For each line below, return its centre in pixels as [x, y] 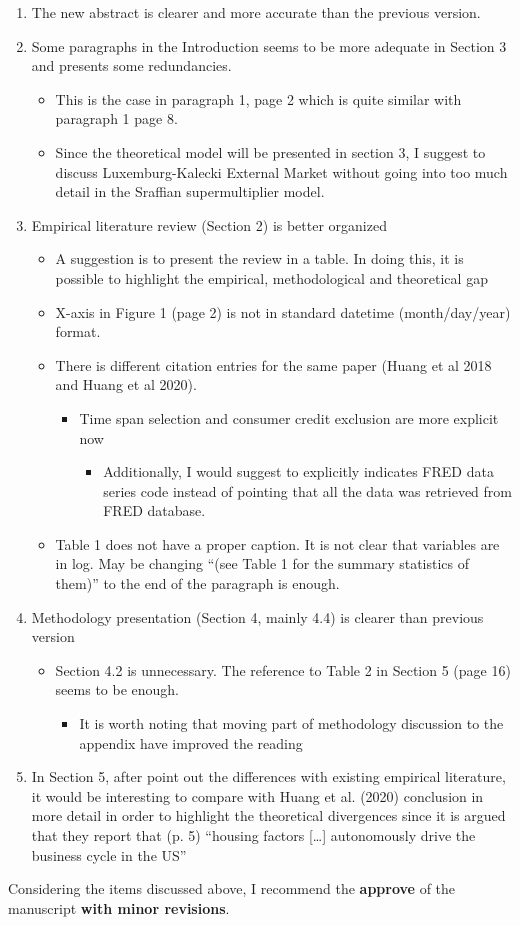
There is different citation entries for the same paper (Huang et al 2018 [273, 364]
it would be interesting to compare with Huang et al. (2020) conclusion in [257, 795]
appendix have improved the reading [191, 742]
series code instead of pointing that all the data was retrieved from [307, 490]
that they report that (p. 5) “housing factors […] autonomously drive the [253, 835]
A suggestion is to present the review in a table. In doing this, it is [259, 258]
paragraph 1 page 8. [116, 118]
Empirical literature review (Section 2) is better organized [209, 224]
